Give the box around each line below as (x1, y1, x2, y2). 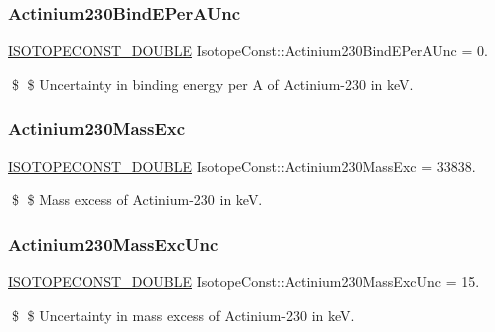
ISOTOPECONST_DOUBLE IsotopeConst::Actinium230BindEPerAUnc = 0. (8, 40, 488, 61)
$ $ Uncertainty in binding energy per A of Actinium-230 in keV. (11, 73, 414, 94)
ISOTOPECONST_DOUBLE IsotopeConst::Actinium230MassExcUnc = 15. (8, 271, 480, 292)
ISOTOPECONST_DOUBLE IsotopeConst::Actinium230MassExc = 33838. (8, 155, 476, 176)
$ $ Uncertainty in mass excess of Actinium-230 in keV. (11, 304, 355, 325)
